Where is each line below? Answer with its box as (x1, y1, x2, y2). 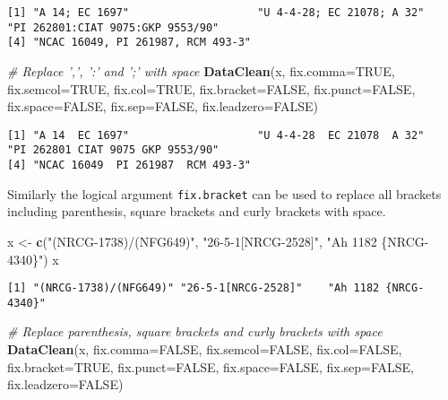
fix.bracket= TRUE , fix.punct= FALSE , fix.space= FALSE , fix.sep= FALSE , (7, 357, 415, 376)
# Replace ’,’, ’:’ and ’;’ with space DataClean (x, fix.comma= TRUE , (7, 61, 395, 80)
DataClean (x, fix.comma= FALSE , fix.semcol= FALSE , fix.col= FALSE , (7, 340, 402, 359)
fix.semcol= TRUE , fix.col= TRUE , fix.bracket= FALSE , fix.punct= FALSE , (7, 79, 416, 98)
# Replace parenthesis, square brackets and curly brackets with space (7, 322, 383, 341)
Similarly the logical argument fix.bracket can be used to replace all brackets (7, 184, 442, 203)
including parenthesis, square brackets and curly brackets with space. (7, 202, 386, 221)
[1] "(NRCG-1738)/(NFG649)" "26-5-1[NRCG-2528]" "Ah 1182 (7, 282, 380, 295)
